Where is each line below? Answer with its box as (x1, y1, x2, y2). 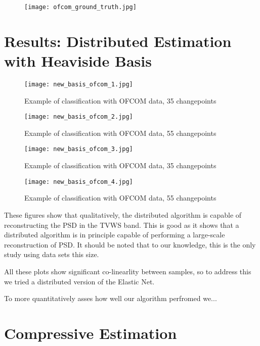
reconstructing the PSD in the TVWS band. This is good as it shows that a (4, 219, 239, 230)
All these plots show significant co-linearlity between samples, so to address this (4, 266, 251, 276)
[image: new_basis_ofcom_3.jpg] (24, 145, 133, 153)
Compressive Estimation (4, 322, 177, 343)
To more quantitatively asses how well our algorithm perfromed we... (4, 293, 217, 304)
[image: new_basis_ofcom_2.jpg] (24, 113, 133, 121)
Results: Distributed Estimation (4, 30, 232, 51)
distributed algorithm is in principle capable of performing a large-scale (4, 229, 225, 240)
